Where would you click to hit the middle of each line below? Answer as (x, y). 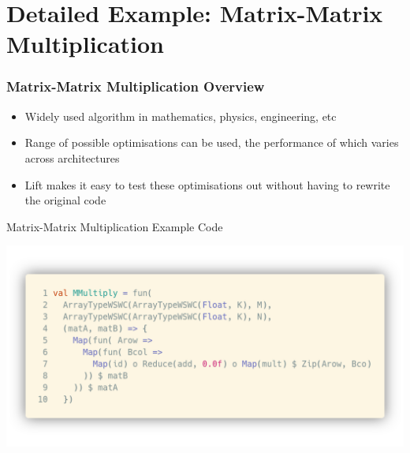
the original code (65, 200)
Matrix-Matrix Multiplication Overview (136, 86)
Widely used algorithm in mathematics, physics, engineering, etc (181, 116)
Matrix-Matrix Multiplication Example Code (115, 226)
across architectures (72, 157)
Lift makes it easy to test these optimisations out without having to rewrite (207, 184)
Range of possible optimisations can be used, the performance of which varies (212, 142)
